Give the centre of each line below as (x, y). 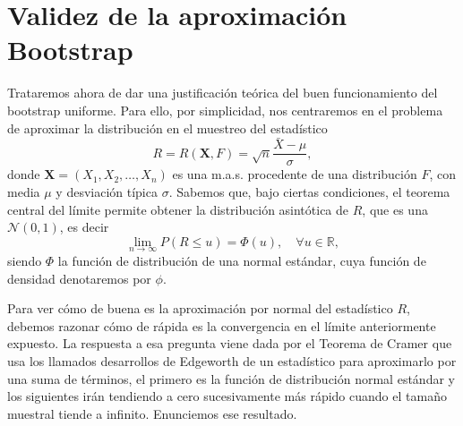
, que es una (395, 209)
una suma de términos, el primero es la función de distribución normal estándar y (231, 378)
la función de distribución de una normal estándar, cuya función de (242, 260)
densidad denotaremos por (79, 278)
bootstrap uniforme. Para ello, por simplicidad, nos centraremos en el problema (225, 110)
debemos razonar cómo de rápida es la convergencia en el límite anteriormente (222, 325)
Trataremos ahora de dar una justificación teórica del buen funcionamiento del (223, 93)
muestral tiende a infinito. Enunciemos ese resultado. (152, 413)
